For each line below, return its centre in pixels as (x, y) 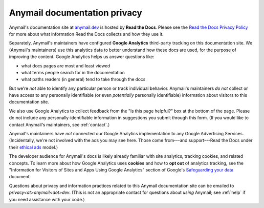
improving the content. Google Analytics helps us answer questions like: (82, 57)
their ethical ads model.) (33, 147)
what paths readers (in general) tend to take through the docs (83, 79)
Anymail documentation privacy (76, 13)
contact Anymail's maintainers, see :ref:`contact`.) (59, 125)
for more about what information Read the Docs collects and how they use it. (86, 34)
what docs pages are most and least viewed (66, 65)
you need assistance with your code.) (47, 199)
